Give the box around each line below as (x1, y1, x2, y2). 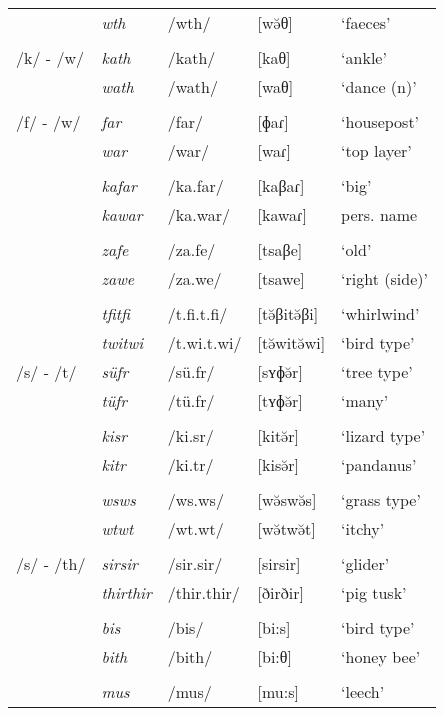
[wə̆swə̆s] (257, 488, 317, 511)
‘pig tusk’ (341, 581, 407, 604)
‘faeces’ (341, 11, 391, 34)
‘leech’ (341, 680, 385, 703)
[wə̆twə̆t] (257, 517, 316, 540)
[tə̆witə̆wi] (257, 331, 326, 354)
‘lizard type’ (341, 424, 426, 447)
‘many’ (341, 389, 389, 412)
